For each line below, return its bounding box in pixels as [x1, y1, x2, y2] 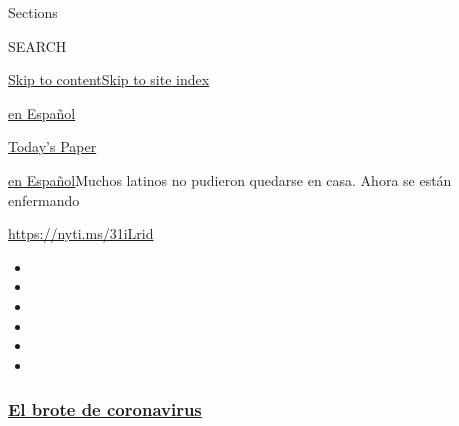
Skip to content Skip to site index [8, 69, 210, 90]
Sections [8, 2, 58, 22]
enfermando [8, 189, 80, 210]
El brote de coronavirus [8, 397, 202, 422]
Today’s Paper [8, 136, 97, 157]
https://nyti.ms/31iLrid [8, 223, 154, 244]
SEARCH [8, 35, 67, 56]
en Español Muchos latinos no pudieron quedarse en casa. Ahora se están [8, 169, 452, 190]
